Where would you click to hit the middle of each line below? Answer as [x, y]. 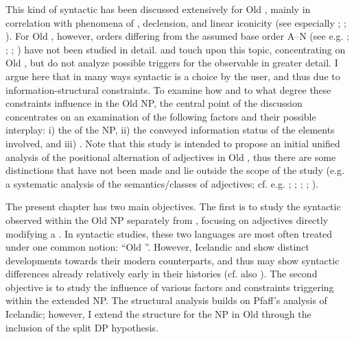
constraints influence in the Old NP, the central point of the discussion [154, 103]
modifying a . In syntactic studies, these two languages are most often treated [169, 233]
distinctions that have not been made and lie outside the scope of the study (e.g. [175, 170]
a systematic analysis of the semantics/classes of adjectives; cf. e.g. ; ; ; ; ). [162, 183]
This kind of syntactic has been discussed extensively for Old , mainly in [158, 9]
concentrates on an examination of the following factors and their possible [161, 116]
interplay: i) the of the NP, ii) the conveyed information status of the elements [170, 130]
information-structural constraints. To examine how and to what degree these [168, 89]
